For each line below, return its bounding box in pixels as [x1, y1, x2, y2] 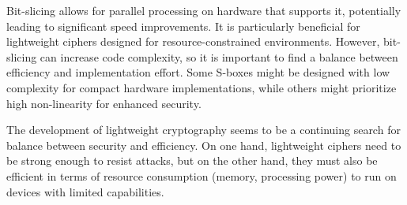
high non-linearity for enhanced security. [6, 95, 202, 111]
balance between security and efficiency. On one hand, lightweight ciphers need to [6, 136, 401, 153]
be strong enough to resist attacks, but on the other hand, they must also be [6, 152, 378, 169]
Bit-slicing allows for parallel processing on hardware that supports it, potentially [6, 2, 401, 18]
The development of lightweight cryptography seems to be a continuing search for [6, 121, 401, 138]
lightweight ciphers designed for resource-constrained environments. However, [6, 33, 380, 50]
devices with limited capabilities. [6, 183, 164, 199]
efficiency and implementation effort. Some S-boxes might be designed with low [6, 64, 390, 80]
